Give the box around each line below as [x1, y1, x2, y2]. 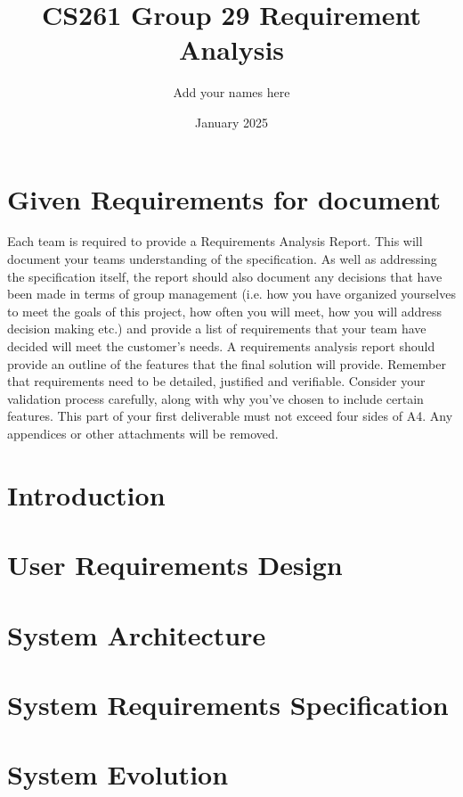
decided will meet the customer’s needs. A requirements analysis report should [7, 337, 435, 355]
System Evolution [7, 756, 229, 793]
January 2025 [195, 112, 268, 131]
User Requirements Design [7, 546, 343, 583]
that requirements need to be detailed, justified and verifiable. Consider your [7, 372, 426, 390]
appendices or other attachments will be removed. [7, 423, 279, 442]
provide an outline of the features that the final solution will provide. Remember [7, 354, 446, 373]
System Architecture [7, 616, 266, 653]
